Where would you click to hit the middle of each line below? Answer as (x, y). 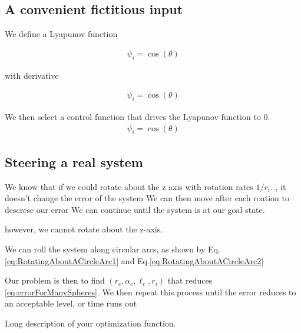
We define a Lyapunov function (61, 34)
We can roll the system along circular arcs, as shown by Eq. (113, 249)
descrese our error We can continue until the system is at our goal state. (135, 209)
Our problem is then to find (55, 280)
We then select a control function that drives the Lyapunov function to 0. (138, 117)
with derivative (32, 75)
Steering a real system (74, 161)
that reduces (190, 280)
